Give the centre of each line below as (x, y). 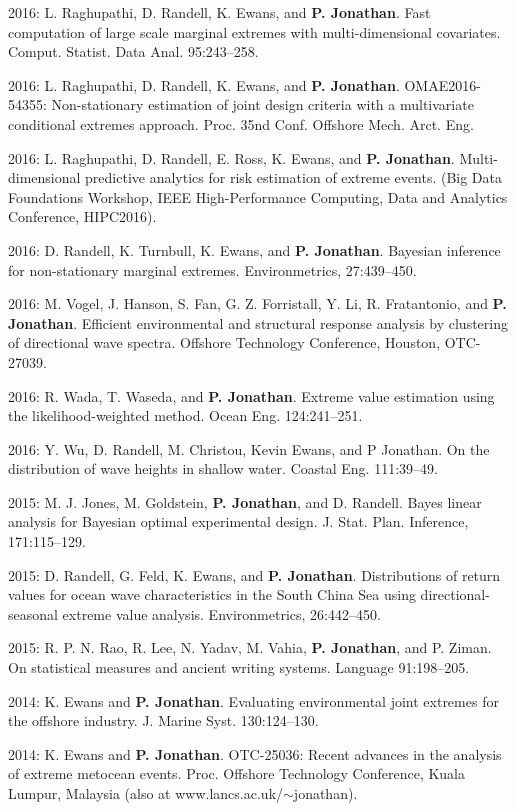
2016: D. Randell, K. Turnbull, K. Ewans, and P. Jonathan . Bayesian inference (254, 249)
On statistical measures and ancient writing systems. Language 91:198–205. (239, 667)
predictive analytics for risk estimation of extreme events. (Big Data (294, 177)
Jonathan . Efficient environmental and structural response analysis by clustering (258, 322)
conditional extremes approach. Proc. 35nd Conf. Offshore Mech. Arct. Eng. (241, 123)
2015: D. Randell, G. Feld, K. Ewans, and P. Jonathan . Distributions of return (254, 574)
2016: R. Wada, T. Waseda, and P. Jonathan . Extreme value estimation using (251, 395)
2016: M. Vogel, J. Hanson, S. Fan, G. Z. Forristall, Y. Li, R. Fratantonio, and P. (257, 303)
